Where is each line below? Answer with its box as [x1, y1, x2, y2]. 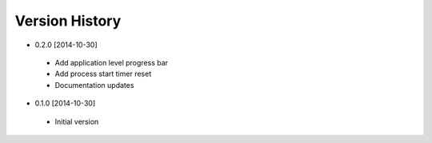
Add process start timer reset [54, 69, 152, 79]
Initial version [54, 117, 99, 126]
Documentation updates [54, 80, 134, 89]
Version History [14, 12, 122, 30]
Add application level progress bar [54, 58, 168, 67]
